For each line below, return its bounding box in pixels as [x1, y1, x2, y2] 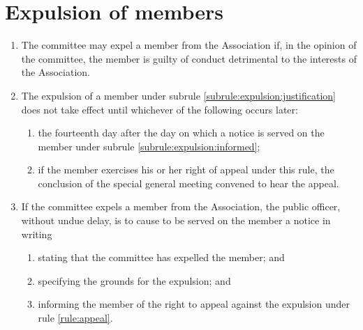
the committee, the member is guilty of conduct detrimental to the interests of [21, 51, 357, 65]
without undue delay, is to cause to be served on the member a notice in [21, 213, 331, 228]
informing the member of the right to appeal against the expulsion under [38, 297, 350, 311]
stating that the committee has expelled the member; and [38, 250, 285, 265]
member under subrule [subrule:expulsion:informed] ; [38, 139, 260, 153]
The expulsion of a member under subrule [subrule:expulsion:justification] [21, 88, 336, 102]
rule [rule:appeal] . [38, 311, 113, 325]
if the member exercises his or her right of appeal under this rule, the [38, 162, 334, 177]
